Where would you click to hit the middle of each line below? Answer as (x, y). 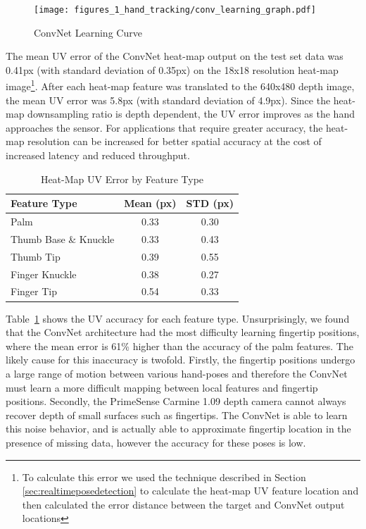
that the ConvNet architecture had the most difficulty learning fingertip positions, (183, 332)
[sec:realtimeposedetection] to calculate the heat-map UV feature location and (190, 491)
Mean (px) (150, 203)
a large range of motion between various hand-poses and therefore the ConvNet (177, 373)
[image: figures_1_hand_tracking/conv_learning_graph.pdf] (175, 10)
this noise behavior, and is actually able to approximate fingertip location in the (178, 429)
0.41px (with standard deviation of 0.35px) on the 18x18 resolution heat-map (172, 69)
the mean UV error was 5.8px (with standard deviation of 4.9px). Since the (168, 100)
